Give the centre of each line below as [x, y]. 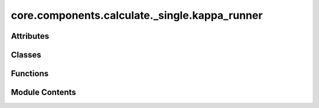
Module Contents [43, 92]
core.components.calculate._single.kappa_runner [137, 15]
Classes [26, 55]
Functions [30, 74]
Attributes [30, 36]
